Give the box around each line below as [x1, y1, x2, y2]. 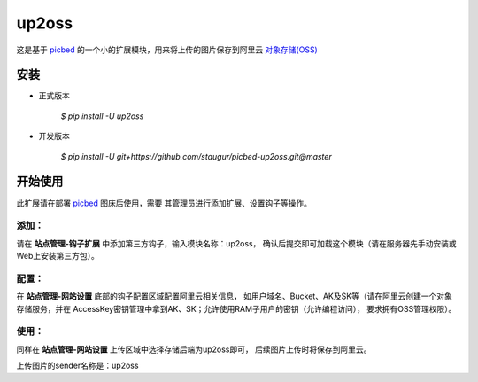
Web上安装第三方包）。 [16, 251, 99, 261]
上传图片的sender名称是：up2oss [16, 360, 139, 371]
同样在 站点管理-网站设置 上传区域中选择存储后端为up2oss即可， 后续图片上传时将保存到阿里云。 [16, 344, 372, 355]
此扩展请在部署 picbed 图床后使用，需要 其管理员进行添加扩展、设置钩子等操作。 [16, 198, 312, 208]
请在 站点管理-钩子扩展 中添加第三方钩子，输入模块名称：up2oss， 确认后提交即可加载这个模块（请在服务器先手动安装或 [16, 238, 457, 248]
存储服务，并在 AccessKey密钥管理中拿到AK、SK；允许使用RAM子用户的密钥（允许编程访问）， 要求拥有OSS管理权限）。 [16, 303, 457, 314]
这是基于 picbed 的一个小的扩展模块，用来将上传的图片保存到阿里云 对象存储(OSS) [16, 44, 318, 55]
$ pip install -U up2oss [60, 111, 144, 121]
